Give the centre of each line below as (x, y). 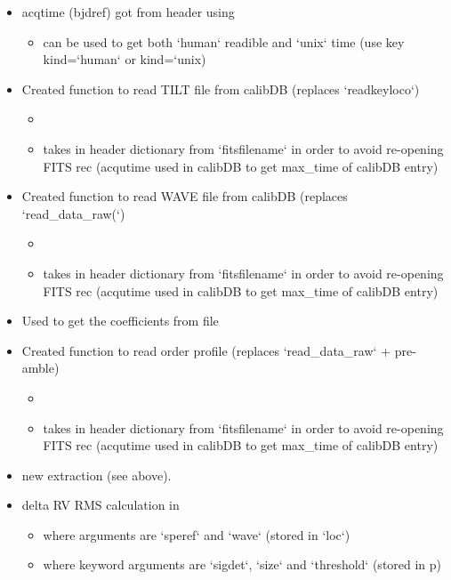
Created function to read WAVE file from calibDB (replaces (185, 196)
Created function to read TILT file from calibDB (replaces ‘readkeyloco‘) (221, 89)
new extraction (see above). (97, 475)
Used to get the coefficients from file (120, 321)
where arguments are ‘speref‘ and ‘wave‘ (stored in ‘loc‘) (197, 534)
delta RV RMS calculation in (101, 505)
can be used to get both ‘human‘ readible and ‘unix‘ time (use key (224, 41)
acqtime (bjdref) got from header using (128, 12)
